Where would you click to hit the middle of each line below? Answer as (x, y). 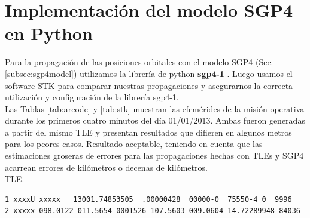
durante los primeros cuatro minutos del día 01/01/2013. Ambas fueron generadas (155, 120)
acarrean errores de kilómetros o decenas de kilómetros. (106, 167)
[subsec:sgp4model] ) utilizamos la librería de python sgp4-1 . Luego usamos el (149, 73)
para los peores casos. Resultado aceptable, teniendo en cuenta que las (134, 144)
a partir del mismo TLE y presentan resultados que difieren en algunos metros (148, 132)
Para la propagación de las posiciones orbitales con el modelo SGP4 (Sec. (139, 62)
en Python (49, 33)
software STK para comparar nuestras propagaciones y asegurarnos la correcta (149, 85)
